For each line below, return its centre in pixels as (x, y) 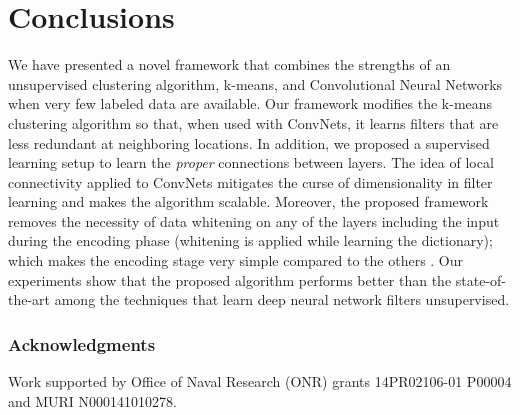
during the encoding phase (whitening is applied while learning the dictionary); (250, 240)
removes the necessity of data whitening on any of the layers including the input (254, 220)
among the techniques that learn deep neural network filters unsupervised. (282, 299)
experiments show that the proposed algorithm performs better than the (230, 279)
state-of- (481, 279)
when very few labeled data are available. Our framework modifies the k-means (250, 103)
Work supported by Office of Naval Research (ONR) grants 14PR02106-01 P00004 (260, 381)
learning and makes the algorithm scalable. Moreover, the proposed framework (248, 201)
